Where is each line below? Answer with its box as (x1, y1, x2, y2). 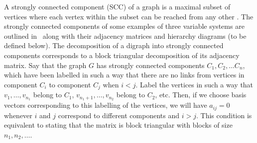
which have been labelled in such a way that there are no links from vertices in (4, 70, 245, 80)
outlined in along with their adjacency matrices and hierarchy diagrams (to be (4, 30, 247, 41)
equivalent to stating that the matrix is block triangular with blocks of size (4, 120, 233, 130)
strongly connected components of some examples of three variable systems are (4, 21, 245, 31)
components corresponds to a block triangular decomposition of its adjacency (4, 50, 240, 60)
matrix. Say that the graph (4, 60, 87, 70)
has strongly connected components (96, 60, 205, 70)
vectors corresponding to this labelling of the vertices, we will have (4, 100, 207, 110)
